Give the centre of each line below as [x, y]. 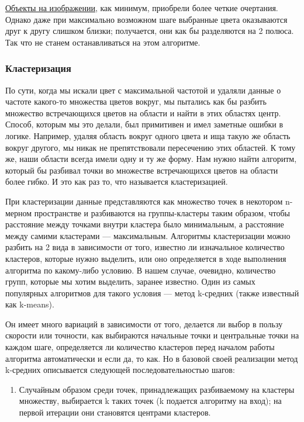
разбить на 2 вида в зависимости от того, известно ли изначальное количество [145, 247]
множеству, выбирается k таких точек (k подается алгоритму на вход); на [150, 401]
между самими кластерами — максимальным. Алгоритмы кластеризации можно [148, 235]
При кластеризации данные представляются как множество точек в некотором [144, 201]
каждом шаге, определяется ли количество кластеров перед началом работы [140, 347]
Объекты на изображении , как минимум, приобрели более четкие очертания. [142, 8]
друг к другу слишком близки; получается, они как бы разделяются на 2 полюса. [150, 31]
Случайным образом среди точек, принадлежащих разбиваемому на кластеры [157, 389]
